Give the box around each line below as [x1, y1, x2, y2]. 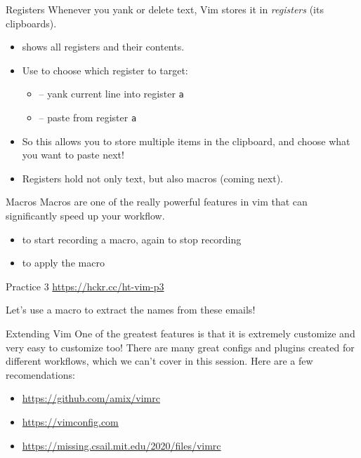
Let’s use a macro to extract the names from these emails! [6, 302, 256, 317]
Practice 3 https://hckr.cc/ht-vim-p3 [6, 278, 164, 293]
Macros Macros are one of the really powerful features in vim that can [6, 194, 308, 209]
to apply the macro [22, 255, 105, 270]
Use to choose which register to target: [22, 62, 188, 77]
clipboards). [6, 15, 57, 30]
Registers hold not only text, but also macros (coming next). [22, 170, 283, 185]
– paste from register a [39, 110, 137, 125]
